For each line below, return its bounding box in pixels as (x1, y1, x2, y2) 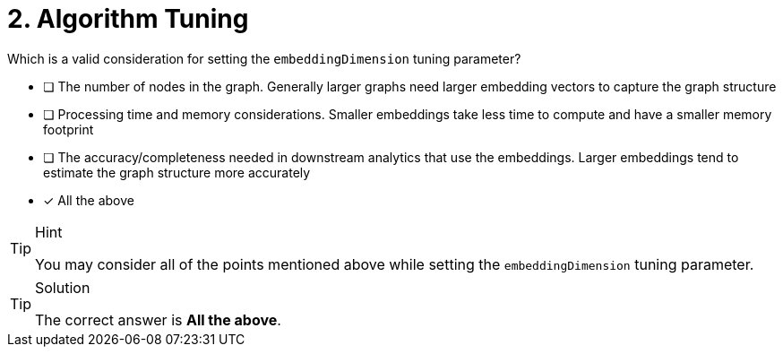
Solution (35, 278, 90, 297)
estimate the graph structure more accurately (43, 164, 311, 180)
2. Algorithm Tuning (7, 4, 249, 34)
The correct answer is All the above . (35, 310, 281, 329)
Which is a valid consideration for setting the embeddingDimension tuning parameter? (7, 50, 521, 66)
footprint (43, 121, 94, 137)
